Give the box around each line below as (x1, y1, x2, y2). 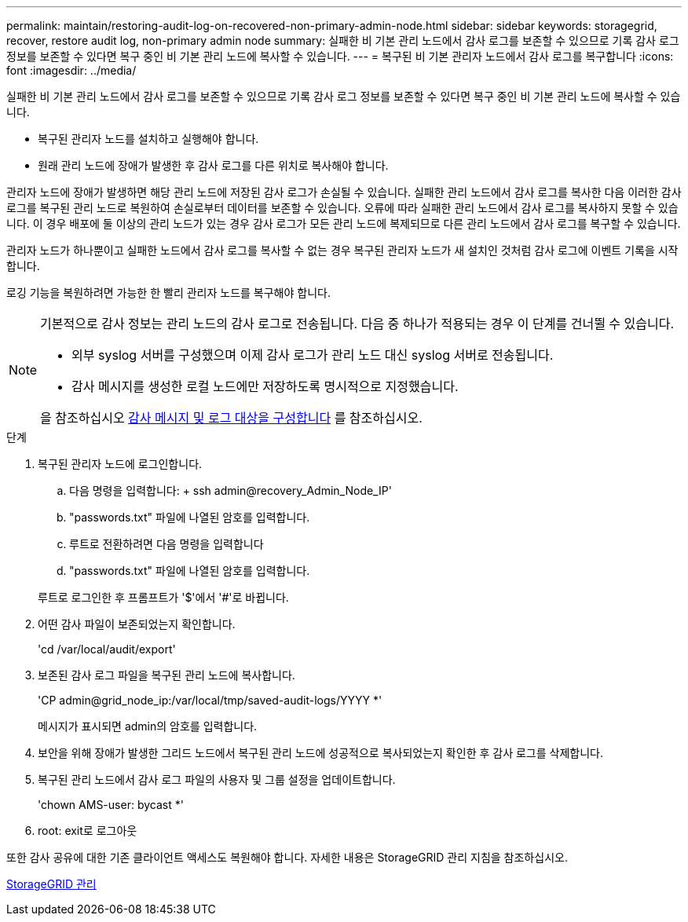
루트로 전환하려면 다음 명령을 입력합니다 (69, 537, 264, 551)
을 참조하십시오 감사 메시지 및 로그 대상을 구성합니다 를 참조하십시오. (40, 410, 423, 426)
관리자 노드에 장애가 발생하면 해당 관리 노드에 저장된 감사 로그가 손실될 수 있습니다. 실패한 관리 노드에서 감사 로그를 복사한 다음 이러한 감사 (6, 185, 682, 199)
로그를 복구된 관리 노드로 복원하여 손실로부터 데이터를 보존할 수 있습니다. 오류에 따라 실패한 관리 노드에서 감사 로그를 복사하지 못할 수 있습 (6, 201, 679, 214)
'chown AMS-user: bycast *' (38, 798, 184, 811)
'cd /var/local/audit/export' (38, 642, 176, 656)
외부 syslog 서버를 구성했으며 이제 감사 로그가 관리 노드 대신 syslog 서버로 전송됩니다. (71, 347, 554, 363)
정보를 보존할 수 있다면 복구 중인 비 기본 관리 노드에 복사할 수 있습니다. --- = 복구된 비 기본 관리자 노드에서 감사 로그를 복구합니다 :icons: (6, 49, 674, 63)
